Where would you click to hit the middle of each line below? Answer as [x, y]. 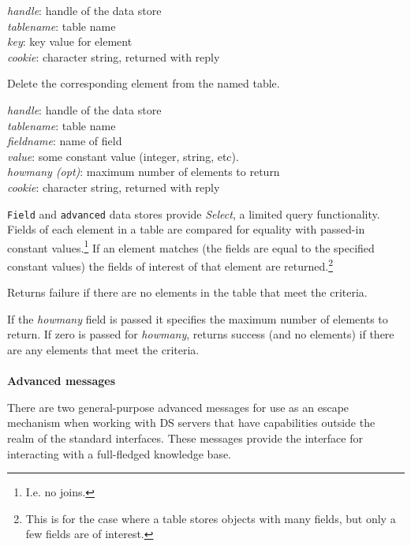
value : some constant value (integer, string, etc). [123, 156]
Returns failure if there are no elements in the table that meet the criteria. [187, 292]
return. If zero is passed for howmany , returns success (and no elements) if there [201, 334]
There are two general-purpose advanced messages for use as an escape [178, 407]
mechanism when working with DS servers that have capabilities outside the [191, 423]
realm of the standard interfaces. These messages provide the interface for [185, 438]
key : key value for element [70, 41]
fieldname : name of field [65, 141]
